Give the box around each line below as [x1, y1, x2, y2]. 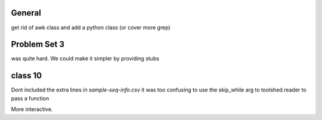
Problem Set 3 [11, 39, 65, 50]
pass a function [11, 94, 49, 101]
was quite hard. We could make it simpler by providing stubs [11, 55, 159, 62]
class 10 [11, 70, 42, 81]
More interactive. [11, 106, 53, 113]
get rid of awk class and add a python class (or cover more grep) [11, 24, 171, 31]
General [11, 8, 42, 18]
